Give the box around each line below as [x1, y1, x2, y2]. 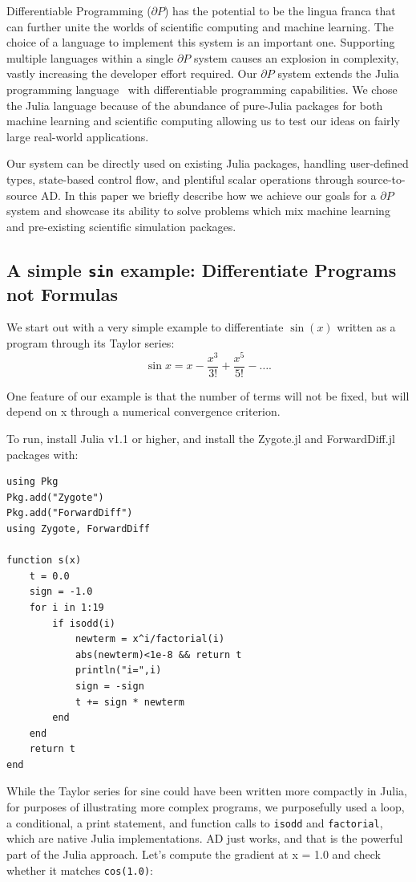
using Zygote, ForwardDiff [6, 522, 150, 534]
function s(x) [6, 555, 82, 567]
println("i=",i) [75, 665, 162, 677]
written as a [337, 319, 396, 335]
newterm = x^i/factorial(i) [75, 633, 225, 645]
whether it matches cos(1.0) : [6, 861, 154, 878]
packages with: [6, 445, 79, 462]
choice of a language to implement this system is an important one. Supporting [6, 34, 395, 51]
